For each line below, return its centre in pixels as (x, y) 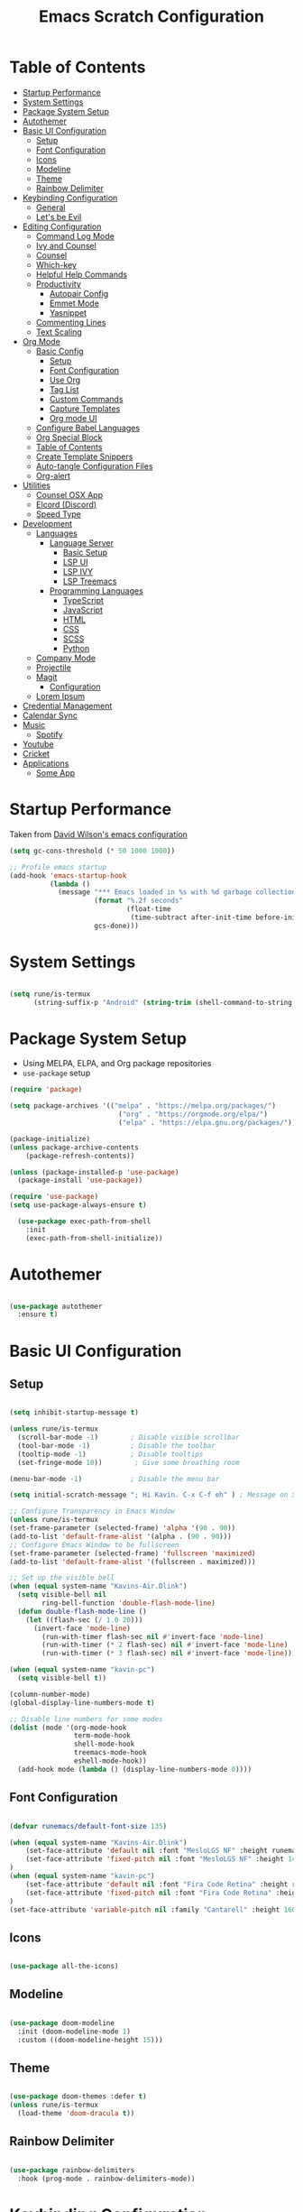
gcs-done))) (117, 926)
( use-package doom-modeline (62, 2023)
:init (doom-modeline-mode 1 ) (74, 2032)
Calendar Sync (50, 715)
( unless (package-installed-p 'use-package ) (94, 1172)
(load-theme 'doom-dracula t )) (76, 2114)
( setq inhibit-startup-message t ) (74, 1413)
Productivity (58, 284)
